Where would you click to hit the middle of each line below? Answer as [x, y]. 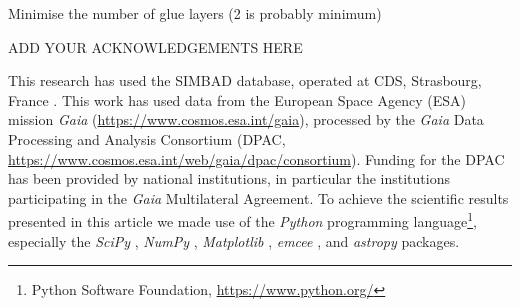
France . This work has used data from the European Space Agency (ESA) [237, 99]
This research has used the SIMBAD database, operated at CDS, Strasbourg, [245, 80]
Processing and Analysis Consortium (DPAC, [147, 138]
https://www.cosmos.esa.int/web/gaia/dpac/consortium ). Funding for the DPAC [256, 158]
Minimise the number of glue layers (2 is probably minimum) [195, 13]
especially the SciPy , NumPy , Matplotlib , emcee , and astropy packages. [234, 240]
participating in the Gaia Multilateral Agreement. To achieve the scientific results [258, 197]
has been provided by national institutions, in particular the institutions [229, 178]
